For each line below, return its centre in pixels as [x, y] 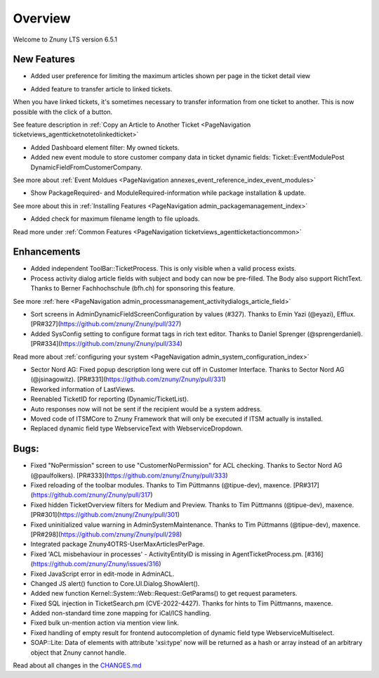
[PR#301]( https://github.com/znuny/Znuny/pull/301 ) [105, 515]
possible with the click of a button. [63, 112]
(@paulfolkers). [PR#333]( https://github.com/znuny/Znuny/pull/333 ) [129, 475]
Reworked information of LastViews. [83, 389]
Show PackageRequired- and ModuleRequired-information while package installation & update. [168, 193]
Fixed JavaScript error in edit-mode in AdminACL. [102, 574]
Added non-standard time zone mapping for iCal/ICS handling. [121, 613]
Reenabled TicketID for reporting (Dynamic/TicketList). [109, 399]
